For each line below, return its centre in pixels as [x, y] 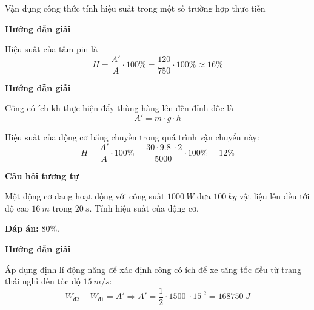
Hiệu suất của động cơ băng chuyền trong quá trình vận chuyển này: [132, 137]
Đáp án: [22, 228]
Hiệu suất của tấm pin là [51, 49]
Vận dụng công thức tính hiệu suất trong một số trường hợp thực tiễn [135, 8]
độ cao [17, 208]
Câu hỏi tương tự [42, 175]
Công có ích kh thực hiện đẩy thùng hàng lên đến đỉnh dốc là [119, 108]
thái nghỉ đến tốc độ [43, 281]
